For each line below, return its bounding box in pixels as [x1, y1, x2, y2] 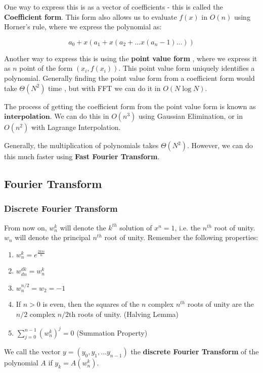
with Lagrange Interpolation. [31, 122, 121, 132]
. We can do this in [50, 111, 109, 121]
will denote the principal [15, 232, 91, 243]
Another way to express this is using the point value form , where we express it [4, 53, 257, 63]
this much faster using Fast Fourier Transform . [4, 151, 160, 162]
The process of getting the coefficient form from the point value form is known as [4, 101, 256, 111]
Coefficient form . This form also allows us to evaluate [4, 11, 177, 22]
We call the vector [4, 346, 61, 357]
